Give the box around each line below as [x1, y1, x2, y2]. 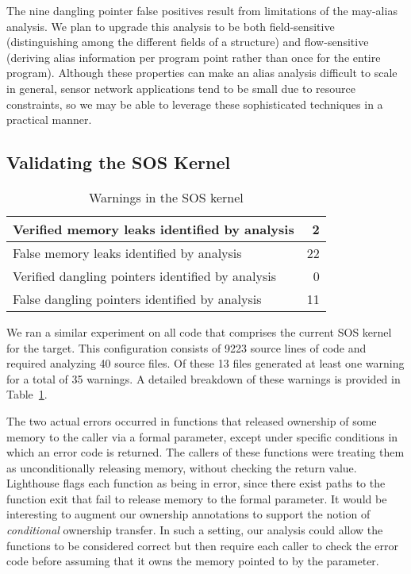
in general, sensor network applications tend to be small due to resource [6, 79, 356, 96]
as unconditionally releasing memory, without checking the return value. [6, 459, 357, 476]
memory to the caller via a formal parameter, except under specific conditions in [6, 428, 398, 445]
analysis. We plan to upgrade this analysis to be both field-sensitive [6, 17, 335, 34]
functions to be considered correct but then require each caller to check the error [6, 537, 398, 553]
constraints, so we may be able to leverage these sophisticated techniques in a [6, 95, 383, 112]
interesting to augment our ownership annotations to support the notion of [6, 506, 371, 522]
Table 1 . [6, 386, 48, 403]
